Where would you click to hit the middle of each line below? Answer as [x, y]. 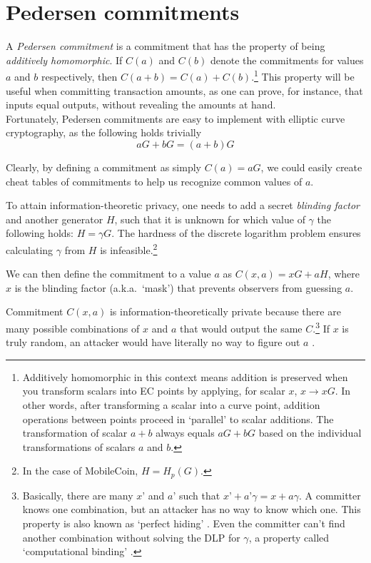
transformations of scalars [79, 446]
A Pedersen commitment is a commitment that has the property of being [166, 46]
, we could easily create [311, 167]
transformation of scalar [75, 433]
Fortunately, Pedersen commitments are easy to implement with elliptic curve [176, 118]
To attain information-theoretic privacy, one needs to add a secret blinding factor [183, 205]
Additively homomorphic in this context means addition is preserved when [185, 376]
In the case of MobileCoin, [80, 471]
